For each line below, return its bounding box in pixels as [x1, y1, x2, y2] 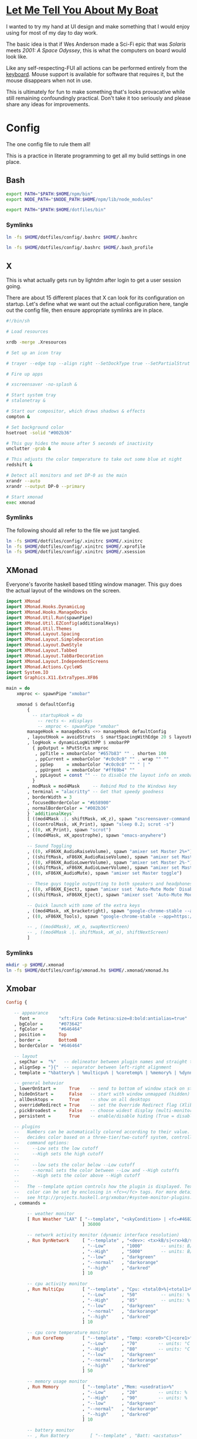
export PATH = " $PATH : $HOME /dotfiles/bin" [6, 207, 107, 213]
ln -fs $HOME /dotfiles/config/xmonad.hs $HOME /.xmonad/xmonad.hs [6, 968, 169, 973]
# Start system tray [6, 392, 57, 398]
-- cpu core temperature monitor [27, 1330, 109, 1336]
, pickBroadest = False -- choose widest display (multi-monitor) [13, 1107, 195, 1113]
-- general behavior [13, 1080, 64, 1086]
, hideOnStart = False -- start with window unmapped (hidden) [13, 1091, 191, 1097]
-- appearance [13, 1010, 49, 1016]
